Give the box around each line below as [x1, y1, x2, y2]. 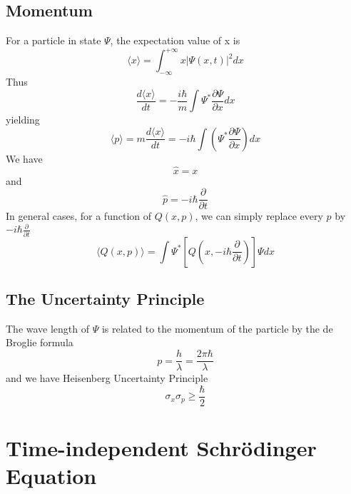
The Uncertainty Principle [6, 288, 205, 310]
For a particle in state [6, 33, 101, 48]
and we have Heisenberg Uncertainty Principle [6, 370, 208, 385]
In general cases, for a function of [6, 208, 152, 223]
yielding [6, 112, 40, 127]
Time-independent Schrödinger [6, 433, 317, 462]
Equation [6, 461, 97, 490]
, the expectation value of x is [110, 33, 240, 48]
